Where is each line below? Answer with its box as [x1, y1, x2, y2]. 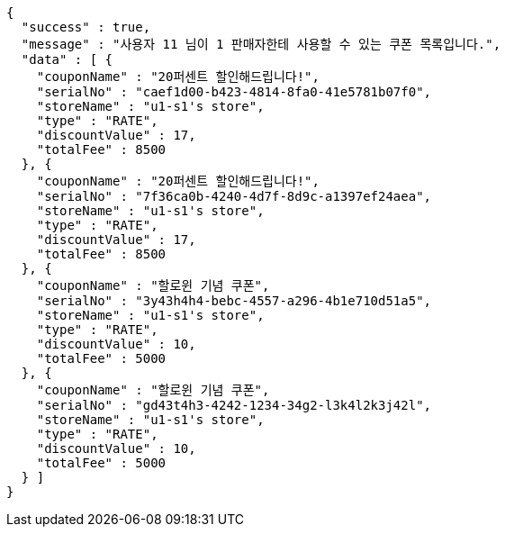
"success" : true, [21, 20, 151, 34]
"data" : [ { [21, 52, 113, 67]
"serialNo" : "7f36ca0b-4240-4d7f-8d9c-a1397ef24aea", [36, 189, 432, 204]
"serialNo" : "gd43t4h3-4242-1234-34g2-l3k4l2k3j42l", [36, 398, 432, 412]
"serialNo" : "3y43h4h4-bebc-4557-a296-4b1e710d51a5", [36, 294, 432, 308]
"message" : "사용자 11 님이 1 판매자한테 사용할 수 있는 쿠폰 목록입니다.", [21, 37, 501, 51]
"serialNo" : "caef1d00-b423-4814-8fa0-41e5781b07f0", [36, 85, 432, 99]
